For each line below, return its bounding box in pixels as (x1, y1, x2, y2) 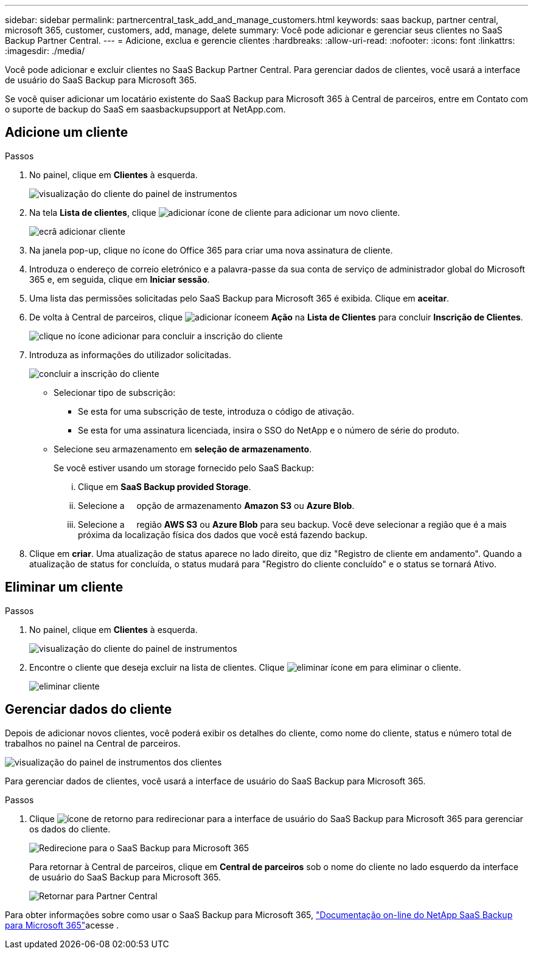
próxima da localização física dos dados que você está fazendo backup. (78, 529, 368, 540)
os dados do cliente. (29, 823, 111, 834)
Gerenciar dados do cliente (5, 702, 172, 717)
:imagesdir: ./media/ (5, 46, 85, 56)
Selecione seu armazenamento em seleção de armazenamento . (54, 443, 312, 454)
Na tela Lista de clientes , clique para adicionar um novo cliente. (29, 207, 400, 218)
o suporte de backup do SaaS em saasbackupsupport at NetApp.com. (5, 104, 286, 114)
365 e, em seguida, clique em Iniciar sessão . (29, 274, 210, 285)
